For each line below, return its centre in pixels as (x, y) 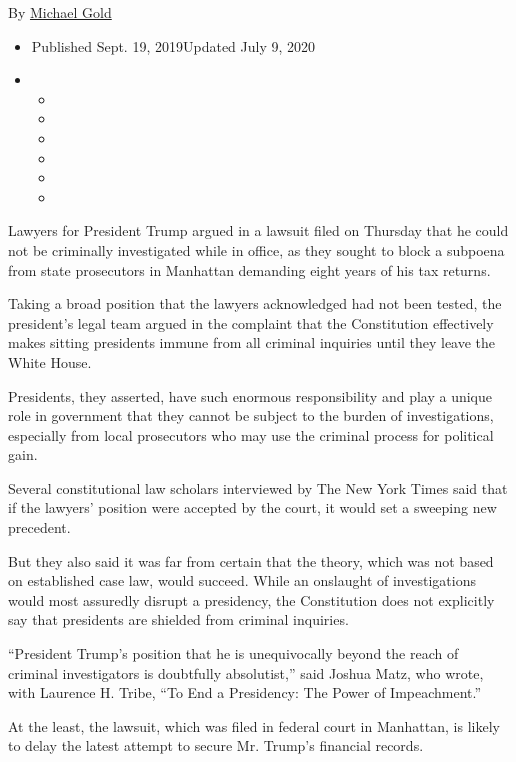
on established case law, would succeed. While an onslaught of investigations (242, 580)
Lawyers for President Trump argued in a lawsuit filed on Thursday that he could (258, 230)
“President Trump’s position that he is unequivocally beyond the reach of (233, 653)
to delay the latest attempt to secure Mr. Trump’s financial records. (216, 745)
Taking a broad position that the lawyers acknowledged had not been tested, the (255, 303)
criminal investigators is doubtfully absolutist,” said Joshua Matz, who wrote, (246, 672)
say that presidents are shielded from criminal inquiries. (178, 619)
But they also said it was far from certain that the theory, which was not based (251, 560)
